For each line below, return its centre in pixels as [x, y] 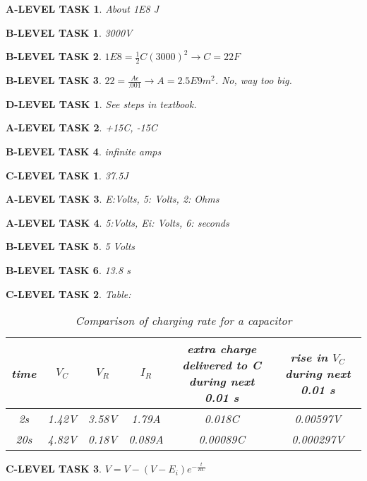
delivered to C [222, 365]
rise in [309, 357]
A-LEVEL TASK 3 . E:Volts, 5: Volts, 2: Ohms [113, 199]
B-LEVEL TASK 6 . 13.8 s [68, 270]
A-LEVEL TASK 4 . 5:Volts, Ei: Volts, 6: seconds [118, 222]
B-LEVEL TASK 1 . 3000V [69, 32]
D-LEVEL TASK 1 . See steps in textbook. [101, 103]
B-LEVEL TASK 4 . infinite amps [84, 152]
